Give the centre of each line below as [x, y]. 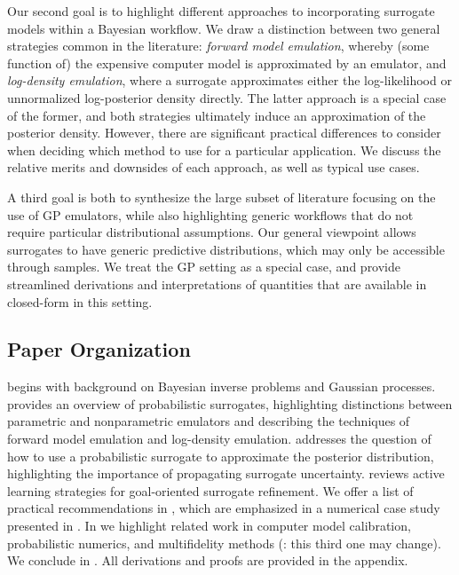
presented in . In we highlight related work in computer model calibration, [209, 526]
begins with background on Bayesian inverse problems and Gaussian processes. [222, 386]
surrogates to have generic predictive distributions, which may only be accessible [226, 249]
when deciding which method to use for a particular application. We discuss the [224, 150]
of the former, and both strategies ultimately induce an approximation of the [217, 115]
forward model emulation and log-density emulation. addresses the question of [219, 439]
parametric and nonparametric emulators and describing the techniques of [209, 421]
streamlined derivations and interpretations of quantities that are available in [217, 284]
